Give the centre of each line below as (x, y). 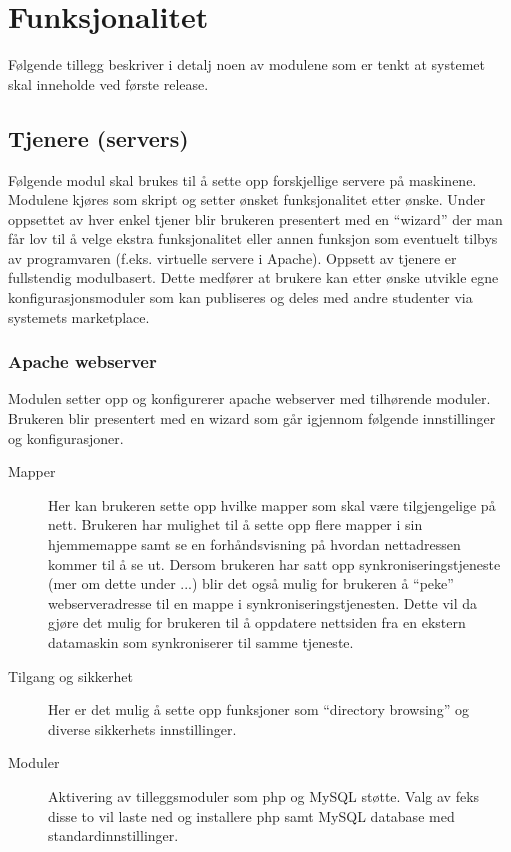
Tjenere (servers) (98, 137)
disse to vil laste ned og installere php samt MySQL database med (251, 815)
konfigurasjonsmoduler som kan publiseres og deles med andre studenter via (240, 297)
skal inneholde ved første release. (108, 83)
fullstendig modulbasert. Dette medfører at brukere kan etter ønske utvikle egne (253, 277)
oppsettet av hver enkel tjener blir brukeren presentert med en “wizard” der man (255, 218)
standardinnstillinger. (113, 835)
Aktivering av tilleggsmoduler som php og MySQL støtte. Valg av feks (264, 795)
